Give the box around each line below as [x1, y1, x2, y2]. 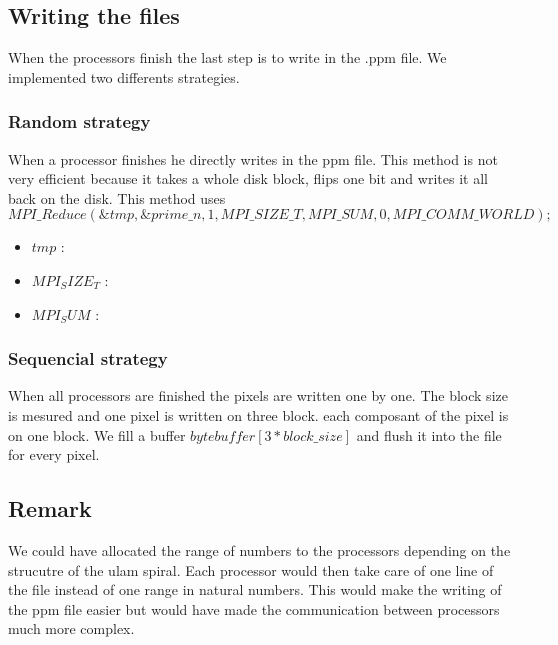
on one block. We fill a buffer [8, 424, 186, 445]
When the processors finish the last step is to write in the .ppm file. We [8, 47, 447, 68]
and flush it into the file [356, 424, 502, 445]
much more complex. [8, 618, 135, 639]
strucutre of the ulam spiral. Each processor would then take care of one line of [8, 559, 494, 580]
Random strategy [8, 109, 151, 134]
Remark [8, 493, 92, 524]
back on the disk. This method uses [8, 187, 226, 208]
